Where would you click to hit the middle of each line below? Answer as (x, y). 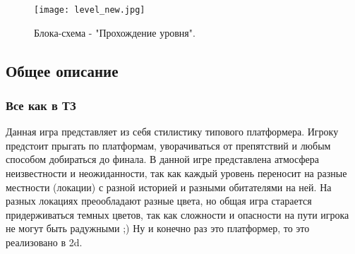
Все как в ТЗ (41, 105)
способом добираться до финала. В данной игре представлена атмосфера (162, 159)
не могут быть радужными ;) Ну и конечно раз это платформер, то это (158, 228)
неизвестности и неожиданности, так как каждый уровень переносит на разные (176, 173)
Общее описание (62, 70)
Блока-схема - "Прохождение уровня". (115, 32)
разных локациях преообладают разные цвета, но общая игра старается (159, 201)
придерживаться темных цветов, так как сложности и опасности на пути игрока (177, 214)
